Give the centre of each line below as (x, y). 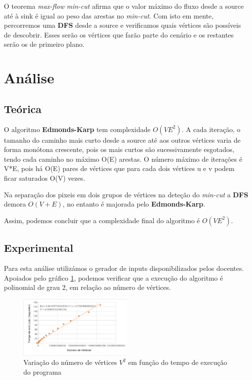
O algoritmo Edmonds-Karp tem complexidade (77, 129)
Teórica (23, 108)
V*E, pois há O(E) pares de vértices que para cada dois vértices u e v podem (119, 168)
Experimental (39, 248)
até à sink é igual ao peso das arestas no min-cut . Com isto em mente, (109, 15)
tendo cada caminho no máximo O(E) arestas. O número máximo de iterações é (123, 159)
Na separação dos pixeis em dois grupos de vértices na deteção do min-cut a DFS (126, 194)
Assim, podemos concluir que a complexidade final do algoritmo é (102, 220)
